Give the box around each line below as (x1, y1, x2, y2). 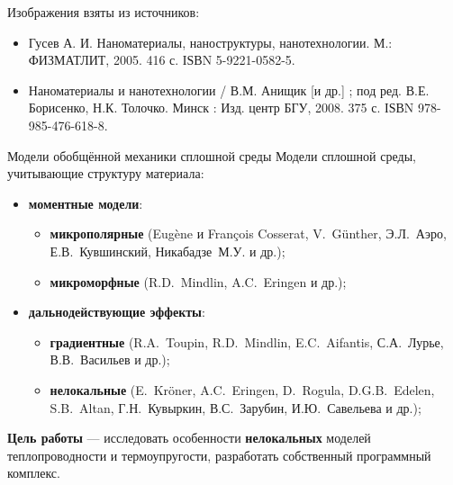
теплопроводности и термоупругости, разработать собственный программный (7, 445, 431, 464)
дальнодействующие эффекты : (28, 302, 205, 321)
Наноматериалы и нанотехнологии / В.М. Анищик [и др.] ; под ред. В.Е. (28, 80, 430, 99)
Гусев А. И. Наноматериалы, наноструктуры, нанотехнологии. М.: (28, 32, 393, 51)
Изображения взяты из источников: (7, 3, 200, 21)
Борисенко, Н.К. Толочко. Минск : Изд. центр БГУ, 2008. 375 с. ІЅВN (28, 98, 414, 117)
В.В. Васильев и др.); (50, 350, 170, 369)
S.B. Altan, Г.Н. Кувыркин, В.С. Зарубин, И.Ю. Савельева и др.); (50, 398, 421, 417)
